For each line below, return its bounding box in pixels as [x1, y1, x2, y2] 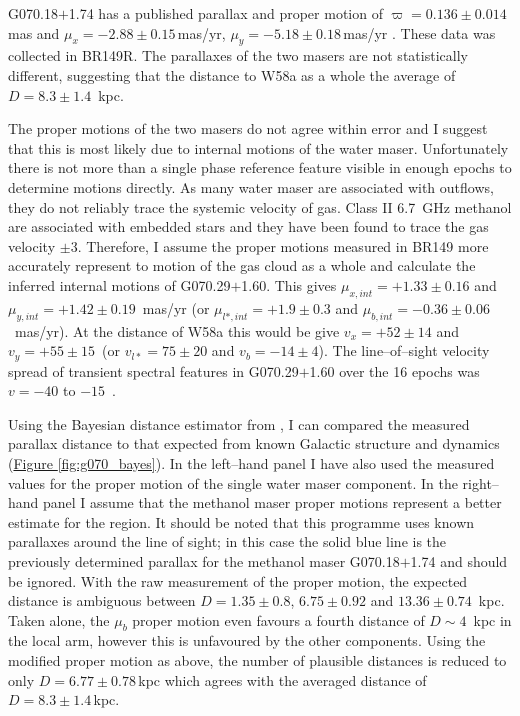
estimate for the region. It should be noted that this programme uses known [8, 511, 475, 532]
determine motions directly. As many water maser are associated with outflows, [8, 176, 494, 197]
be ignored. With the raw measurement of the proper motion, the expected [8, 570, 468, 591]
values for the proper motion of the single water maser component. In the [8, 472, 458, 493]
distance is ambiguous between [8, 590, 196, 611]
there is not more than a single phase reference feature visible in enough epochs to [8, 157, 512, 178]
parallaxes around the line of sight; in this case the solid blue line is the [8, 531, 447, 552]
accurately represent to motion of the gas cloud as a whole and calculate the [8, 255, 476, 276]
